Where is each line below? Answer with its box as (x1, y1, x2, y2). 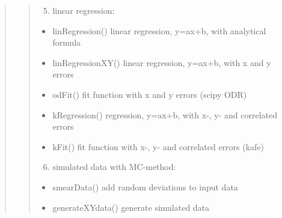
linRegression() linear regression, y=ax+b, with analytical (52, 24, 266, 37)
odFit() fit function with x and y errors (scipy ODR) (52, 88, 247, 100)
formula (52, 36, 81, 49)
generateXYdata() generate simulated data (52, 201, 210, 213)
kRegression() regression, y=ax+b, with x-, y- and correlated (52, 108, 278, 121)
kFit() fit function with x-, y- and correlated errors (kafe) (52, 140, 265, 153)
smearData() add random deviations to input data (52, 180, 238, 193)
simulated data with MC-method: (52, 160, 176, 173)
